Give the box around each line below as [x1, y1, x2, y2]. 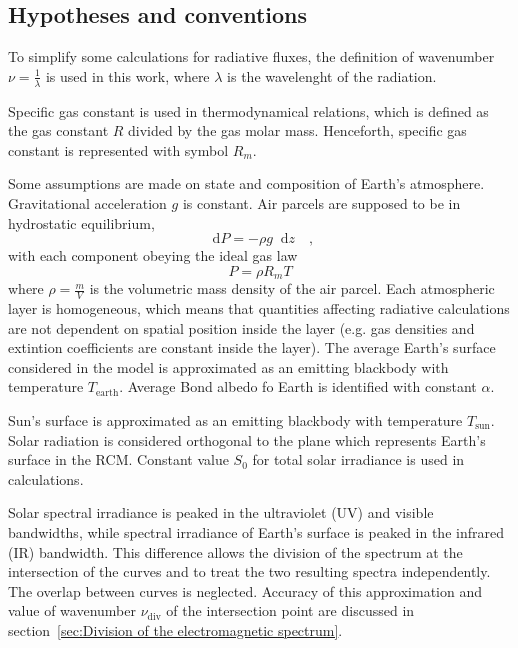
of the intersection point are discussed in [166, 600, 415, 621]
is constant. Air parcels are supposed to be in [182, 193, 461, 213]
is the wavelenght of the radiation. [227, 65, 437, 86]
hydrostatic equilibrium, [8, 212, 155, 233]
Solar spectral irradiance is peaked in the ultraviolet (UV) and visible [8, 502, 434, 523]
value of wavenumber [8, 600, 136, 621]
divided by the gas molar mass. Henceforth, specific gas [128, 120, 467, 141]
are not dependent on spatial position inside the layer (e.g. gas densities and [8, 317, 475, 338]
